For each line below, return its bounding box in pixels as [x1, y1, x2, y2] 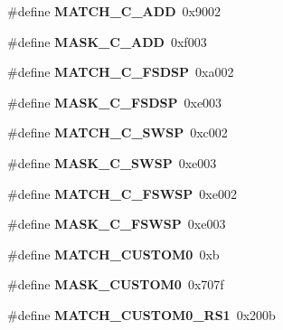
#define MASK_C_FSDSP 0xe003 [7, 92, 222, 111]
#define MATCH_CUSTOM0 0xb [7, 244, 220, 263]
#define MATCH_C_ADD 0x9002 [7, 2, 221, 20]
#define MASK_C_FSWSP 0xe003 [7, 214, 226, 233]
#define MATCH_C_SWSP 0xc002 [7, 123, 228, 142]
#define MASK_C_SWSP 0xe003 [7, 153, 217, 172]
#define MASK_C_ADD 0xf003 [7, 32, 207, 51]
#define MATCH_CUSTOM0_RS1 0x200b [7, 305, 276, 324]
